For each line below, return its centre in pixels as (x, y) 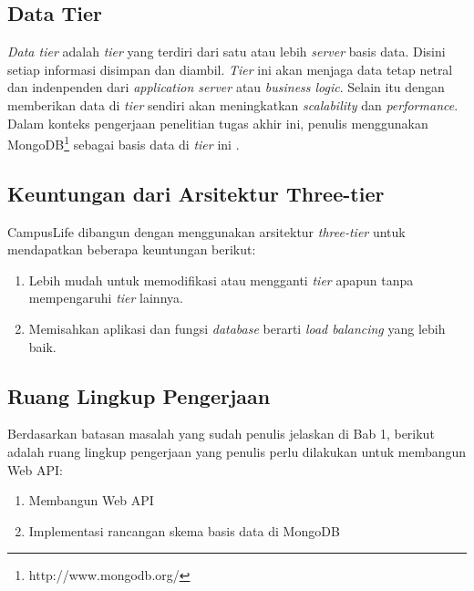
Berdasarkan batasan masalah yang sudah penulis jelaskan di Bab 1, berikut (221, 434)
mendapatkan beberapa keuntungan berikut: (132, 249)
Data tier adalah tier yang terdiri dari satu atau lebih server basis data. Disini (227, 52)
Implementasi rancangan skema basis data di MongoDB (184, 530)
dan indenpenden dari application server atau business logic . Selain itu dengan (226, 87)
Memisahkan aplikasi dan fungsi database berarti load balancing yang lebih (237, 328)
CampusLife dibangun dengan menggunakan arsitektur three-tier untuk (206, 231)
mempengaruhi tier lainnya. (106, 298)
